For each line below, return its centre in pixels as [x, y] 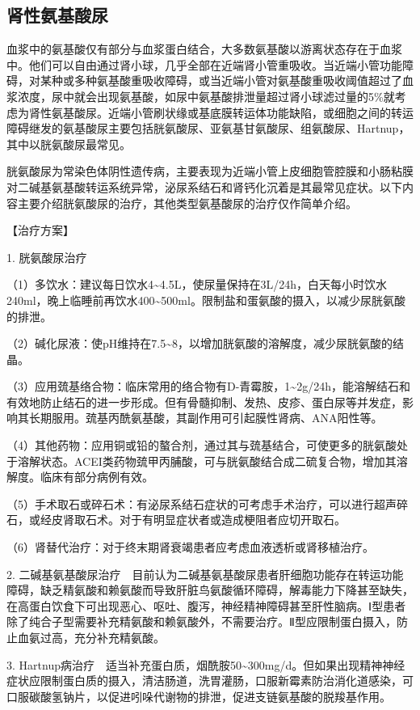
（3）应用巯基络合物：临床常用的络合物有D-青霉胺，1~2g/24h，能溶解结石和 [208, 386]
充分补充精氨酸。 [119, 638]
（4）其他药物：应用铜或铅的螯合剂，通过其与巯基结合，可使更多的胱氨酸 [202, 445]
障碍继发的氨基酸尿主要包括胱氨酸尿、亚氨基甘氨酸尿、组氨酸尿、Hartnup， [208, 128]
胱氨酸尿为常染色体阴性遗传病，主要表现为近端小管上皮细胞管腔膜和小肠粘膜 [210, 171]
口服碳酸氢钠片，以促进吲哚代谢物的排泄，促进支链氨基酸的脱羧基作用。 [199, 696]
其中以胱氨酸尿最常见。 [69, 144]
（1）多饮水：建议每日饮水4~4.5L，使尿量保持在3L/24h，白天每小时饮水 [197, 284]
